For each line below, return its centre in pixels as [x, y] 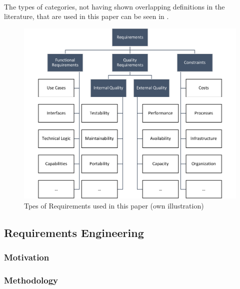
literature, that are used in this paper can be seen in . [86, 16]
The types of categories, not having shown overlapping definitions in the [114, 6]
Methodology [31, 280]
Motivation [27, 257]
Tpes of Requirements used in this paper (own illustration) [114, 205]
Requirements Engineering [74, 232]
